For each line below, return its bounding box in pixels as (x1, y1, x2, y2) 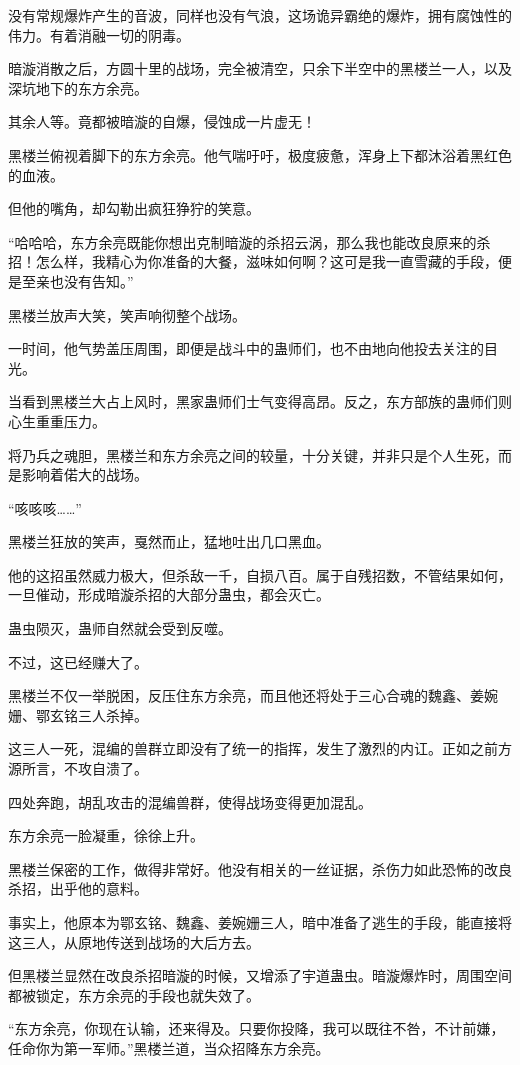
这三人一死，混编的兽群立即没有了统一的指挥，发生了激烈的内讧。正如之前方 (8, 738, 512, 759)
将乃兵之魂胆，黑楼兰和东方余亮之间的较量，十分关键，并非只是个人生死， (8, 444, 498, 465)
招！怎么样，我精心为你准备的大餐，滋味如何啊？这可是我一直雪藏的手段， (8, 251, 498, 272)
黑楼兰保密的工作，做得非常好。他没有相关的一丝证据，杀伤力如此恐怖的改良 (8, 858, 512, 879)
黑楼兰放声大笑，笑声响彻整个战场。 (8, 304, 246, 325)
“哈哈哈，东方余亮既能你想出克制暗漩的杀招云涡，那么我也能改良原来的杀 (8, 231, 491, 252)
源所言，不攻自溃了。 (8, 758, 148, 779)
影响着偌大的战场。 (21, 464, 148, 485)
